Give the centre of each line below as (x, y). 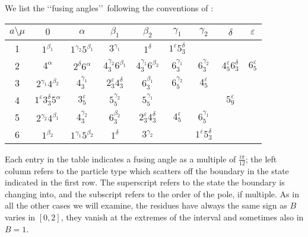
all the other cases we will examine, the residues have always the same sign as (146, 205)
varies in (20, 217)
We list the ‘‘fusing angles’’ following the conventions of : (109, 8)
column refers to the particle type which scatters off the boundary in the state (147, 170)
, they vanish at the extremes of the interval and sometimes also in (182, 217)
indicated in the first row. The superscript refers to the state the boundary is (145, 182)
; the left (261, 158)
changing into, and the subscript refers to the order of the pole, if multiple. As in (152, 193)
